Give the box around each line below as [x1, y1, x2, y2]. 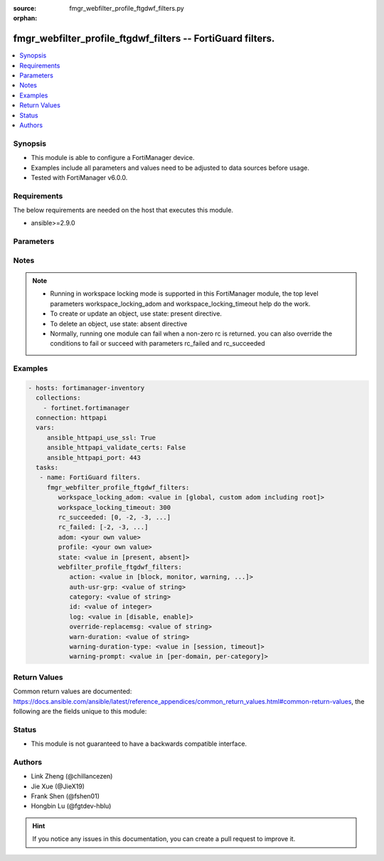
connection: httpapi [36, 414, 107, 422]
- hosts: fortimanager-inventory [28, 384, 145, 392]
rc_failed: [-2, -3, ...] [58, 523, 149, 531]
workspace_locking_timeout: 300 [58, 503, 171, 511]
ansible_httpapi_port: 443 [46, 454, 142, 461]
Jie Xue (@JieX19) [31, 782, 85, 791]
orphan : [13, 14, 38, 23]
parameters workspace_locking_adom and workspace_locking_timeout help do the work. [50, 299, 311, 308]
